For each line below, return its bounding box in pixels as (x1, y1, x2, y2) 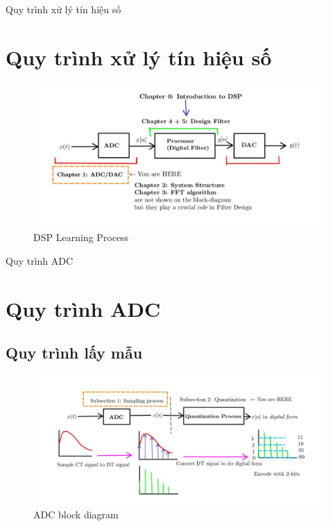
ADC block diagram (33, 507, 119, 522)
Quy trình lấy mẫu (6, 342, 143, 363)
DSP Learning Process (33, 230, 129, 245)
